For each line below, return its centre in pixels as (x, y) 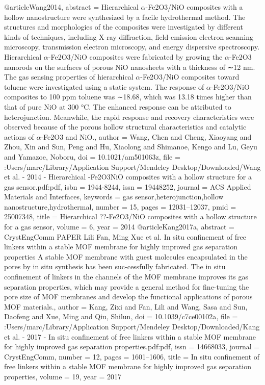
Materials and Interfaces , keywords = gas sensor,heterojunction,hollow (114, 197)
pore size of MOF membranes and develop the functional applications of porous (128, 297)
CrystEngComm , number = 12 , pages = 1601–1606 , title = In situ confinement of (132, 356)
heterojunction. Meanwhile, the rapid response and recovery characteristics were (129, 117)
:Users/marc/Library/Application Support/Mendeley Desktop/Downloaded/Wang (132, 166)
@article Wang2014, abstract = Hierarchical (71, 7)
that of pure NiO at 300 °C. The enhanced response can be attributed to (118, 106)
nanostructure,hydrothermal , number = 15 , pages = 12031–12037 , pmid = (120, 206)
